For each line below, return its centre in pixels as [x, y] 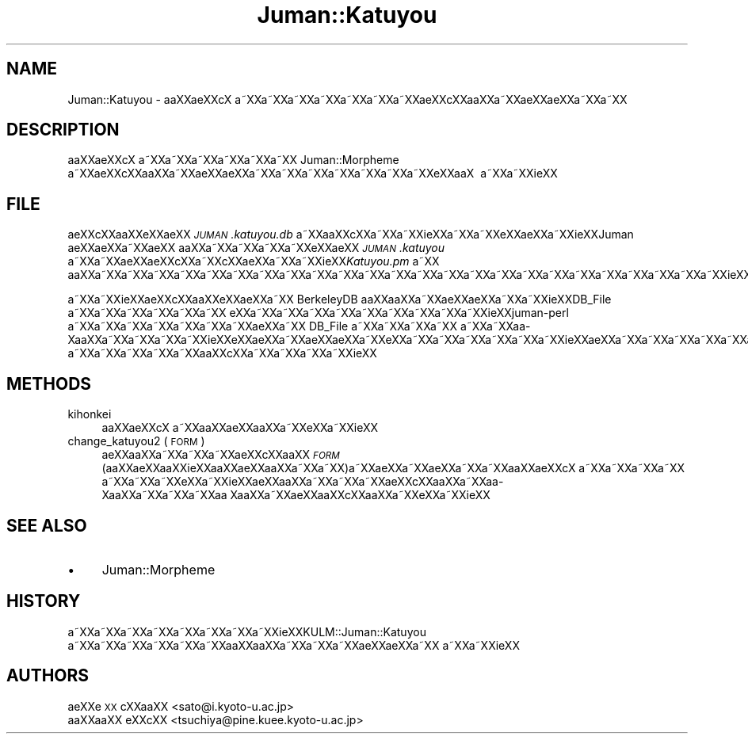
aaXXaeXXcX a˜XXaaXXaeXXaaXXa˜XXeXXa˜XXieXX [240, 428]
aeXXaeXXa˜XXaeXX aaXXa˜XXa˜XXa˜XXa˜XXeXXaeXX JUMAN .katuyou [256, 248]
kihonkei [90, 414]
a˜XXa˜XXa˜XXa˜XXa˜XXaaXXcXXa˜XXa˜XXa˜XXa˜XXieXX [222, 353]
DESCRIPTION [63, 130]
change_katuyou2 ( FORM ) [136, 441]
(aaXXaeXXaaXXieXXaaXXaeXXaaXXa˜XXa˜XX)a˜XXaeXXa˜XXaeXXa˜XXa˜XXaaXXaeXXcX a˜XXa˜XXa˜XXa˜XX [393, 468]
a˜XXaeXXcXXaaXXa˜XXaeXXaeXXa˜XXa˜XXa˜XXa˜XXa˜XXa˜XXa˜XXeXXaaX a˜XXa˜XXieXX [313, 174]
